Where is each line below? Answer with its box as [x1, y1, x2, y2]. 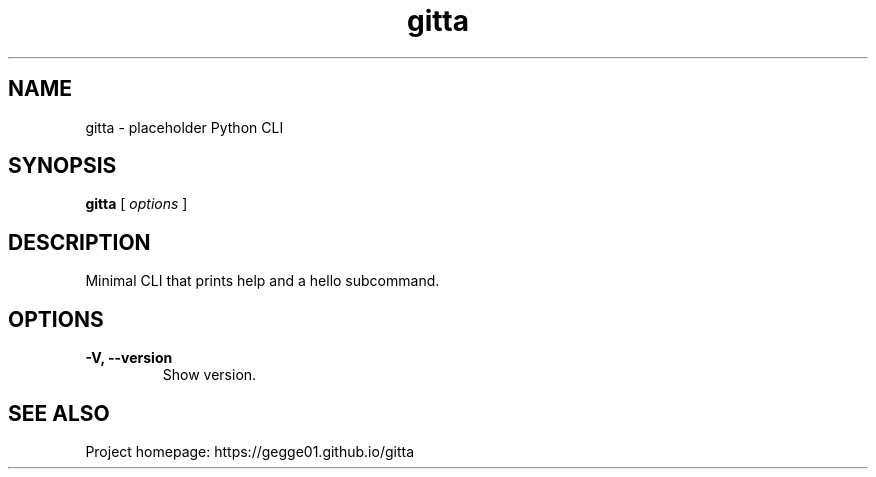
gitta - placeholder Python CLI [85, 118, 284, 136]
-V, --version [85, 349, 173, 367]
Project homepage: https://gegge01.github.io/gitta [85, 442, 415, 460]
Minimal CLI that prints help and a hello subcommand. [85, 272, 440, 290]
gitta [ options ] [85, 195, 188, 213]
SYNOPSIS [8, 153, 117, 179]
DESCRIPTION [8, 229, 151, 255]
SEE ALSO [8, 400, 110, 426]
